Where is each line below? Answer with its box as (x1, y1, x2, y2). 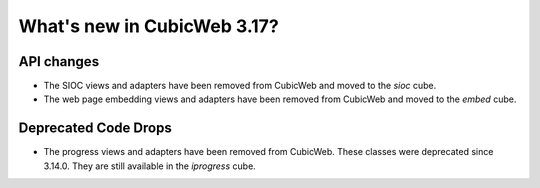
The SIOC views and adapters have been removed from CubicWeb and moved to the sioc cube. (43, 80, 437, 92)
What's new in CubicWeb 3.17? (18, 15, 279, 37)
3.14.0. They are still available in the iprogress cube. (43, 160, 257, 172)
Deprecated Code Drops (18, 120, 172, 137)
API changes (18, 53, 100, 70)
